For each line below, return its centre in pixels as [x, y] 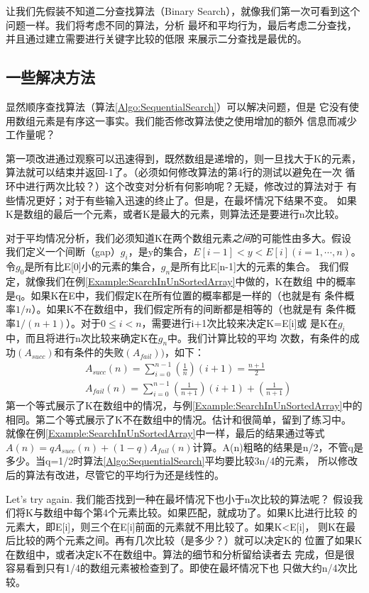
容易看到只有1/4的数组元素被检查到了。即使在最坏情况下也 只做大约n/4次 [177, 568]
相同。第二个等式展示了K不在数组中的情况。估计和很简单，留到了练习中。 [178, 419]
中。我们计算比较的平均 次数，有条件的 [259, 337]
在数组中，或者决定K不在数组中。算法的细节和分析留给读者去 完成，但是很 [180, 554]
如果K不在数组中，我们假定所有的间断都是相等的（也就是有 [184, 309]
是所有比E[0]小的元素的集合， [93, 266]
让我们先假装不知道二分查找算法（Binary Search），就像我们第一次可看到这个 [183, 11]
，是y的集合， [161, 251]
